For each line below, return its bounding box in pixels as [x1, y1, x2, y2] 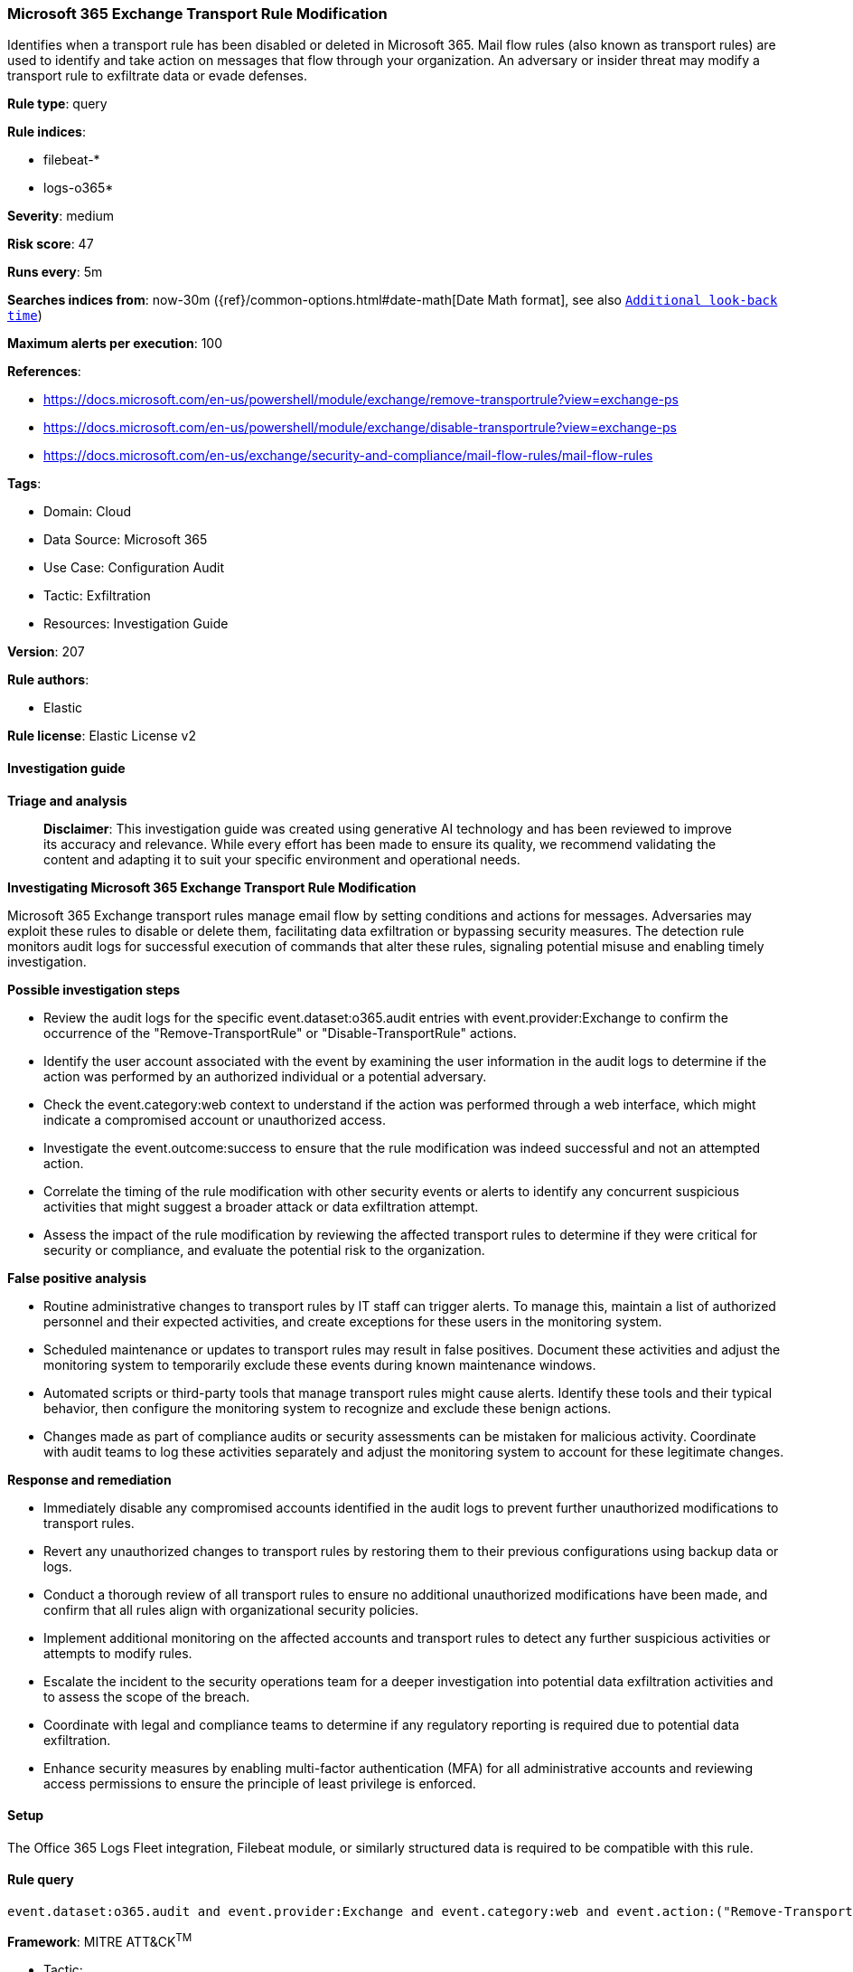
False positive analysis [7, 1269, 146, 1286]
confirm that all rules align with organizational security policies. [43, 1601, 419, 1618]
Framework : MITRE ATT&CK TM [7, 1931, 192, 1949]
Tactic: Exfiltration [43, 588, 151, 604]
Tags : [7, 476, 42, 492]
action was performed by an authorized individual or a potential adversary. [43, 1068, 487, 1084]
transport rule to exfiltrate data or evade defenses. [7, 68, 307, 84]
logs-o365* [43, 180, 114, 196]
